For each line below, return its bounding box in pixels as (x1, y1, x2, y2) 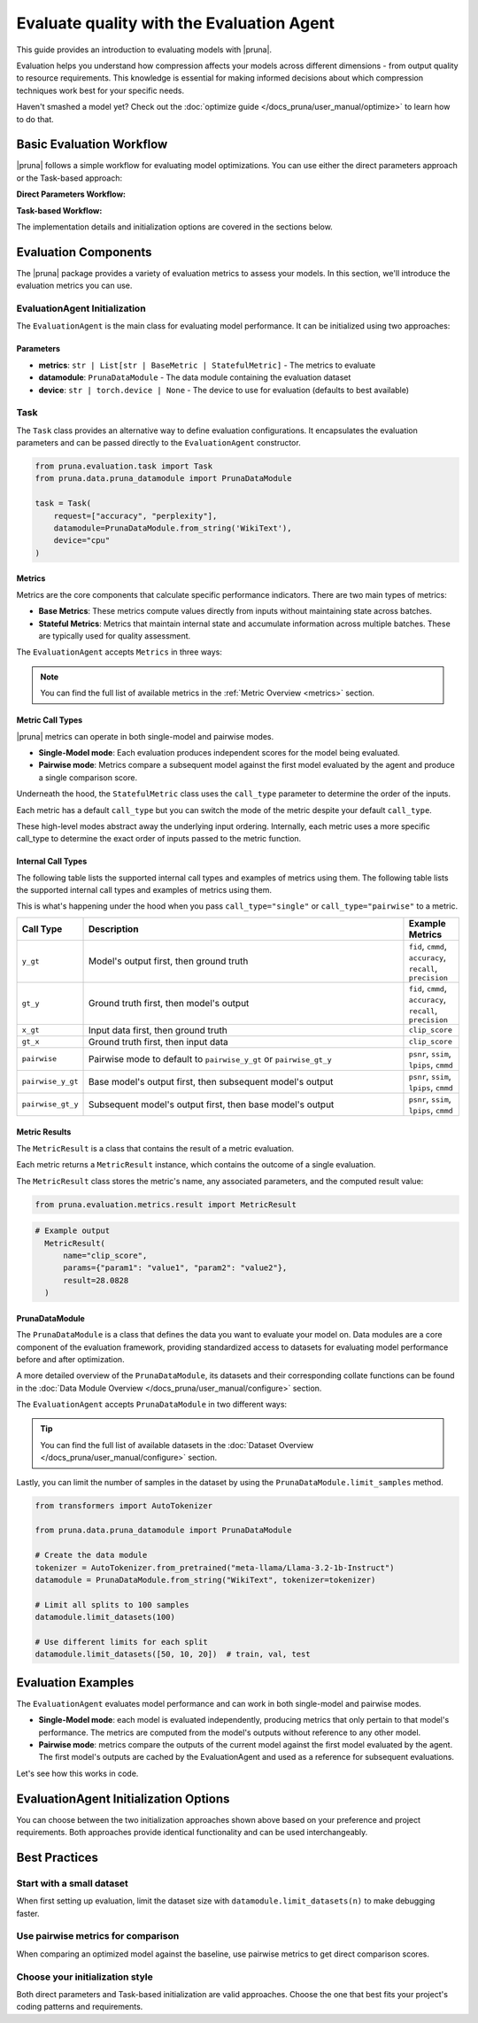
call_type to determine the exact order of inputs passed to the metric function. (16, 833, 302, 844)
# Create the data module (35, 1550, 148, 1561)
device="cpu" (53, 536, 111, 546)
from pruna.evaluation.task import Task (35, 461, 212, 471)
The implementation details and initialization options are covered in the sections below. (16, 221, 334, 232)
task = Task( (35, 499, 92, 508)
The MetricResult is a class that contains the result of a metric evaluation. (16, 1143, 295, 1153)
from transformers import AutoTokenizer (35, 1500, 212, 1510)
